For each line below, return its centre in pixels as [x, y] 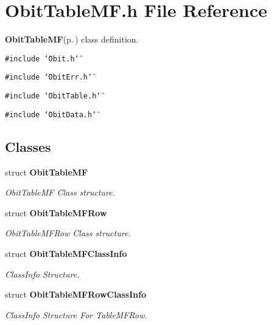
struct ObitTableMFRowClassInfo [76, 294]
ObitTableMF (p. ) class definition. [72, 39]
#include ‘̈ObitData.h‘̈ [51, 115]
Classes [28, 146]
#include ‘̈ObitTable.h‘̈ [53, 96]
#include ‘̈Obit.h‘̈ [42, 59]
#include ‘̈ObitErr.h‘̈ [49, 77]
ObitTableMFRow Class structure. [68, 233]
